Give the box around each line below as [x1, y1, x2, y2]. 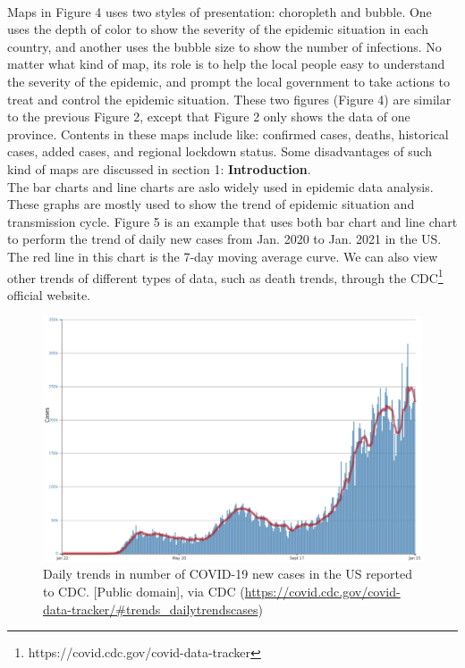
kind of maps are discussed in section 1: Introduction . [7, 159, 311, 178]
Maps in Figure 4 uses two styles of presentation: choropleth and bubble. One [7, 2, 432, 21]
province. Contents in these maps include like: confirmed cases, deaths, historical [7, 124, 449, 143]
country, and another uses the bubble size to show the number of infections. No [7, 37, 442, 55]
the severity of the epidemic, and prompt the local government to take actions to [7, 71, 450, 90]
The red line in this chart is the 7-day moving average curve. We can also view [7, 246, 438, 265]
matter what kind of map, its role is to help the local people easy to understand [7, 54, 445, 73]
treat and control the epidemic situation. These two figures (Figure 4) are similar [7, 89, 452, 108]
